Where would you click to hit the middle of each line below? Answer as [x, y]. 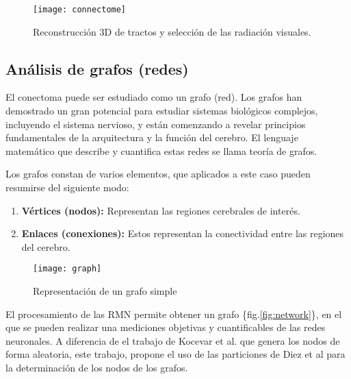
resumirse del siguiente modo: [67, 187]
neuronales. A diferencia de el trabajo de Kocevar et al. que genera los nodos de [173, 340]
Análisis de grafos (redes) [97, 68]
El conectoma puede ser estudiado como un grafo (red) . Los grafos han [154, 97]
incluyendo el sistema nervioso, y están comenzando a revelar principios [156, 124]
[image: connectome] [80, 10]
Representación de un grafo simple [105, 291]
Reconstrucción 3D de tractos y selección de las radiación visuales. [172, 31]
